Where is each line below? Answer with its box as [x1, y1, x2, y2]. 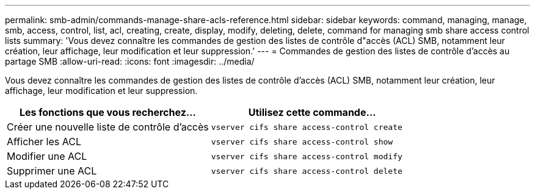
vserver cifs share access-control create [211, 122, 402, 132]
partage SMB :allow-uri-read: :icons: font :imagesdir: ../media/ [5, 56, 255, 66]
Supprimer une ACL [7, 165, 97, 177]
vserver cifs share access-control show [211, 137, 393, 146]
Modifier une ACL [7, 150, 87, 162]
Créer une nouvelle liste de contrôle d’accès [7, 121, 209, 133]
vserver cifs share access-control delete [211, 166, 402, 176]
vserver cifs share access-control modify [211, 151, 402, 161]
